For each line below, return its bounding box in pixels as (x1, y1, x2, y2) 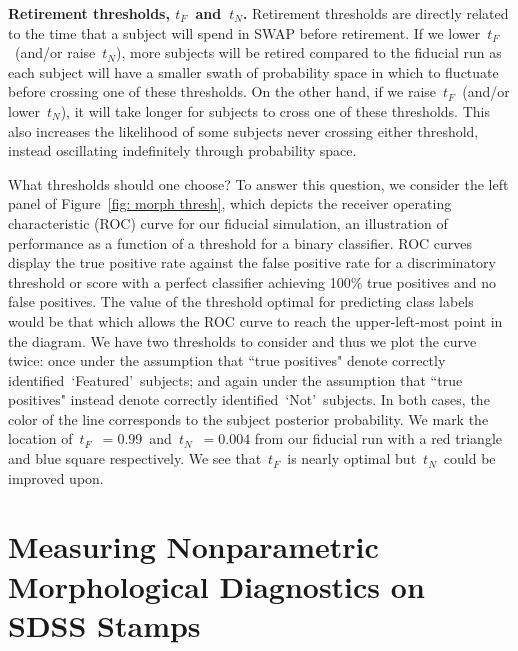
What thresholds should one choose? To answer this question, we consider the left (8, 173, 509, 194)
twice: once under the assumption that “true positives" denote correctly (8, 350, 446, 371)
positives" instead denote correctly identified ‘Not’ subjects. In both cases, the (8, 389, 490, 410)
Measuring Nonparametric (8, 526, 379, 567)
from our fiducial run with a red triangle (254, 428, 503, 449)
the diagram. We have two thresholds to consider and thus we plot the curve (8, 330, 477, 351)
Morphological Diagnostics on (8, 565, 425, 606)
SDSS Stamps (8, 604, 201, 645)
